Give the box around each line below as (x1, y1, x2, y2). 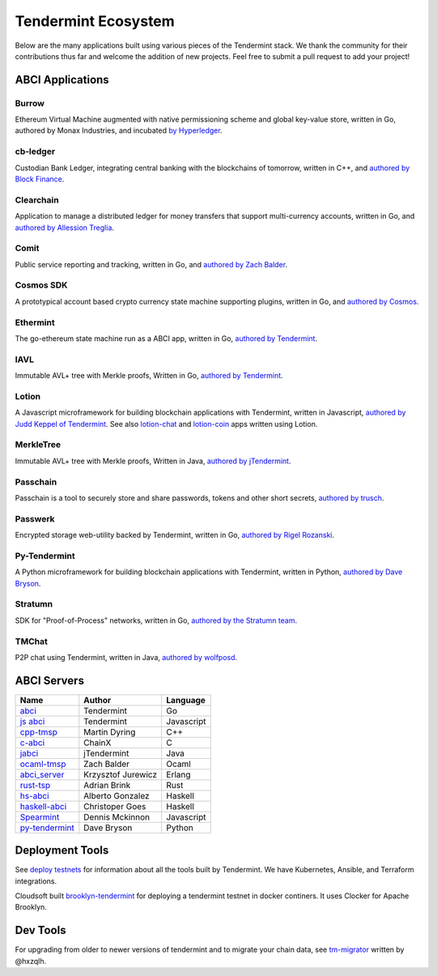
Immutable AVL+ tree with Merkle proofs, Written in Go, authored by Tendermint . (15, 371, 283, 381)
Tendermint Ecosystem (15, 12, 176, 30)
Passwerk (15, 513, 56, 524)
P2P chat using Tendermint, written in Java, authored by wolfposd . (15, 652, 238, 662)
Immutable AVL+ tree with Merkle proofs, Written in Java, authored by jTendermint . (15, 456, 291, 466)
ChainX (83, 737, 112, 748)
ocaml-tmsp (19, 758, 66, 769)
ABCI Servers (15, 673, 85, 688)
